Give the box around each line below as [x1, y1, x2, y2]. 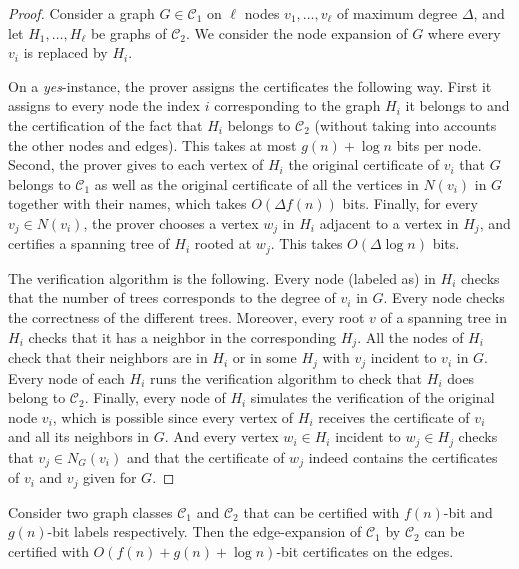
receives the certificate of [318, 406, 470, 427]
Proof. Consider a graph [8, 3, 155, 23]
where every [427, 22, 501, 43]
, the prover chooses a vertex [83, 212, 259, 233]
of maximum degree [337, 3, 458, 23]
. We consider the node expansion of [186, 22, 408, 43]
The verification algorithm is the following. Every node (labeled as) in [8, 267, 436, 288]
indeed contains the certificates [308, 446, 498, 467]
